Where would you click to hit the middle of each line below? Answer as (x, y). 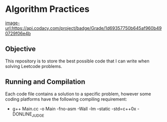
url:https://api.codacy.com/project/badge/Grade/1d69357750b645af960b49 (83, 28)
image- (12, 23)
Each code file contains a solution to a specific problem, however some (78, 94)
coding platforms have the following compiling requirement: (66, 99)
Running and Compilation (45, 82)
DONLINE (22, 114)
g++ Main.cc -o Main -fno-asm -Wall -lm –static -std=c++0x (74, 109)
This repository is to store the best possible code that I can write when (77, 61)
